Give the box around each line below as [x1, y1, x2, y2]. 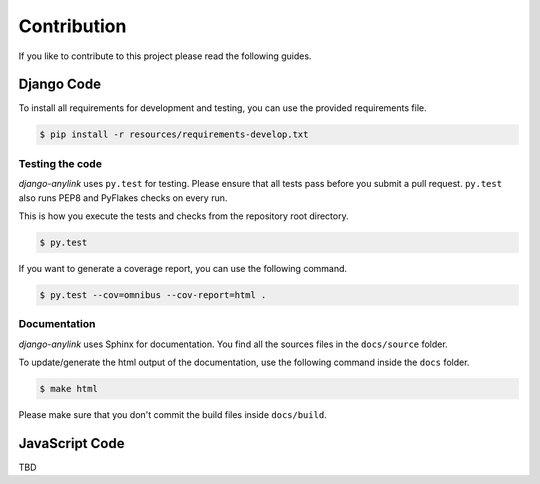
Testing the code [18, 156, 102, 170]
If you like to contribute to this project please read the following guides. [18, 50, 312, 62]
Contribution [18, 15, 127, 37]
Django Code [18, 76, 102, 93]
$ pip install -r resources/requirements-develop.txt [39, 129, 309, 140]
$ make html [39, 383, 99, 395]
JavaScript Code [18, 435, 125, 452]
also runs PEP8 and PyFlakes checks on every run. [18, 191, 228, 204]
